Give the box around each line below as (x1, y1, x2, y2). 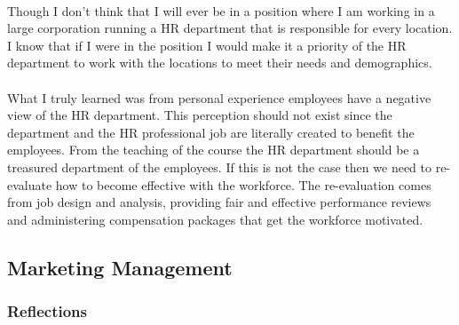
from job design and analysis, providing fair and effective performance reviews (7, 193, 431, 211)
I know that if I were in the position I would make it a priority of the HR (7, 36, 407, 54)
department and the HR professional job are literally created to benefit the (7, 123, 415, 141)
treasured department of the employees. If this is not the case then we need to (7, 157, 431, 176)
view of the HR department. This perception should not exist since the (7, 106, 392, 124)
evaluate (7, 175, 52, 194)
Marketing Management (7, 253, 233, 281)
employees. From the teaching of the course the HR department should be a (7, 140, 420, 159)
